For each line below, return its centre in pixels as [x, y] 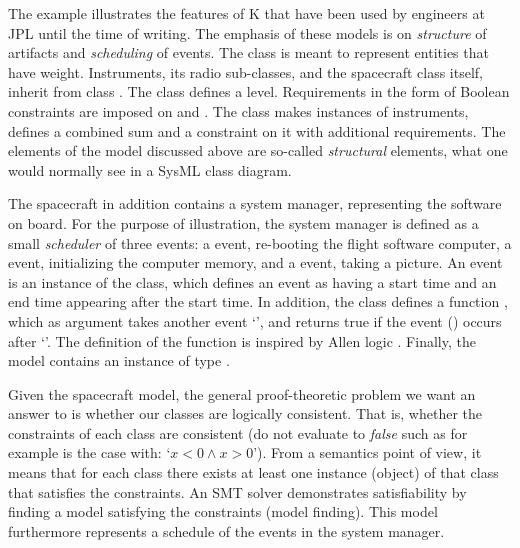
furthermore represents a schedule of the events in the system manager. [226, 530]
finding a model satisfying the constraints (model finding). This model [223, 511]
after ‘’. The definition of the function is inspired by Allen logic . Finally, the [242, 340]
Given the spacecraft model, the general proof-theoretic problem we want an [242, 393]
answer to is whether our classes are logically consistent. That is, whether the [245, 413]
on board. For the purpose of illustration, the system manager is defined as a [243, 222]
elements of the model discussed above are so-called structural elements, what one [258, 150]
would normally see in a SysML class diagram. [150, 169]
